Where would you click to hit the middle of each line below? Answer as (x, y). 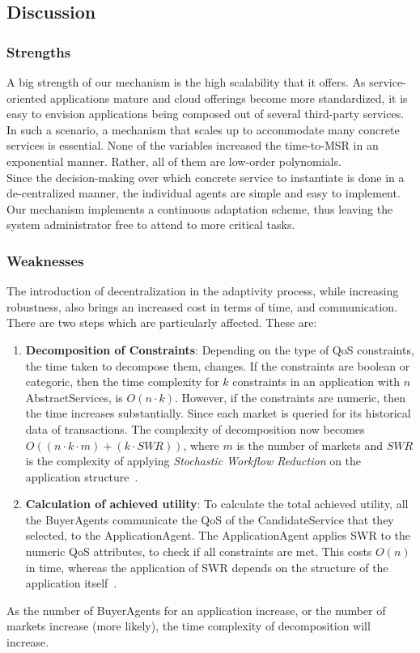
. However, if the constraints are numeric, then (290, 397)
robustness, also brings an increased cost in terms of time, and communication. (202, 306)
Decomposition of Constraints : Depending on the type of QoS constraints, (220, 349)
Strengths (39, 51)
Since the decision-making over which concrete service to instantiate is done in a (206, 177)
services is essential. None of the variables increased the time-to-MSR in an (193, 145)
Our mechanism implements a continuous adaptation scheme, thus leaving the (200, 208)
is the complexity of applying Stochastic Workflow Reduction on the (193, 461)
